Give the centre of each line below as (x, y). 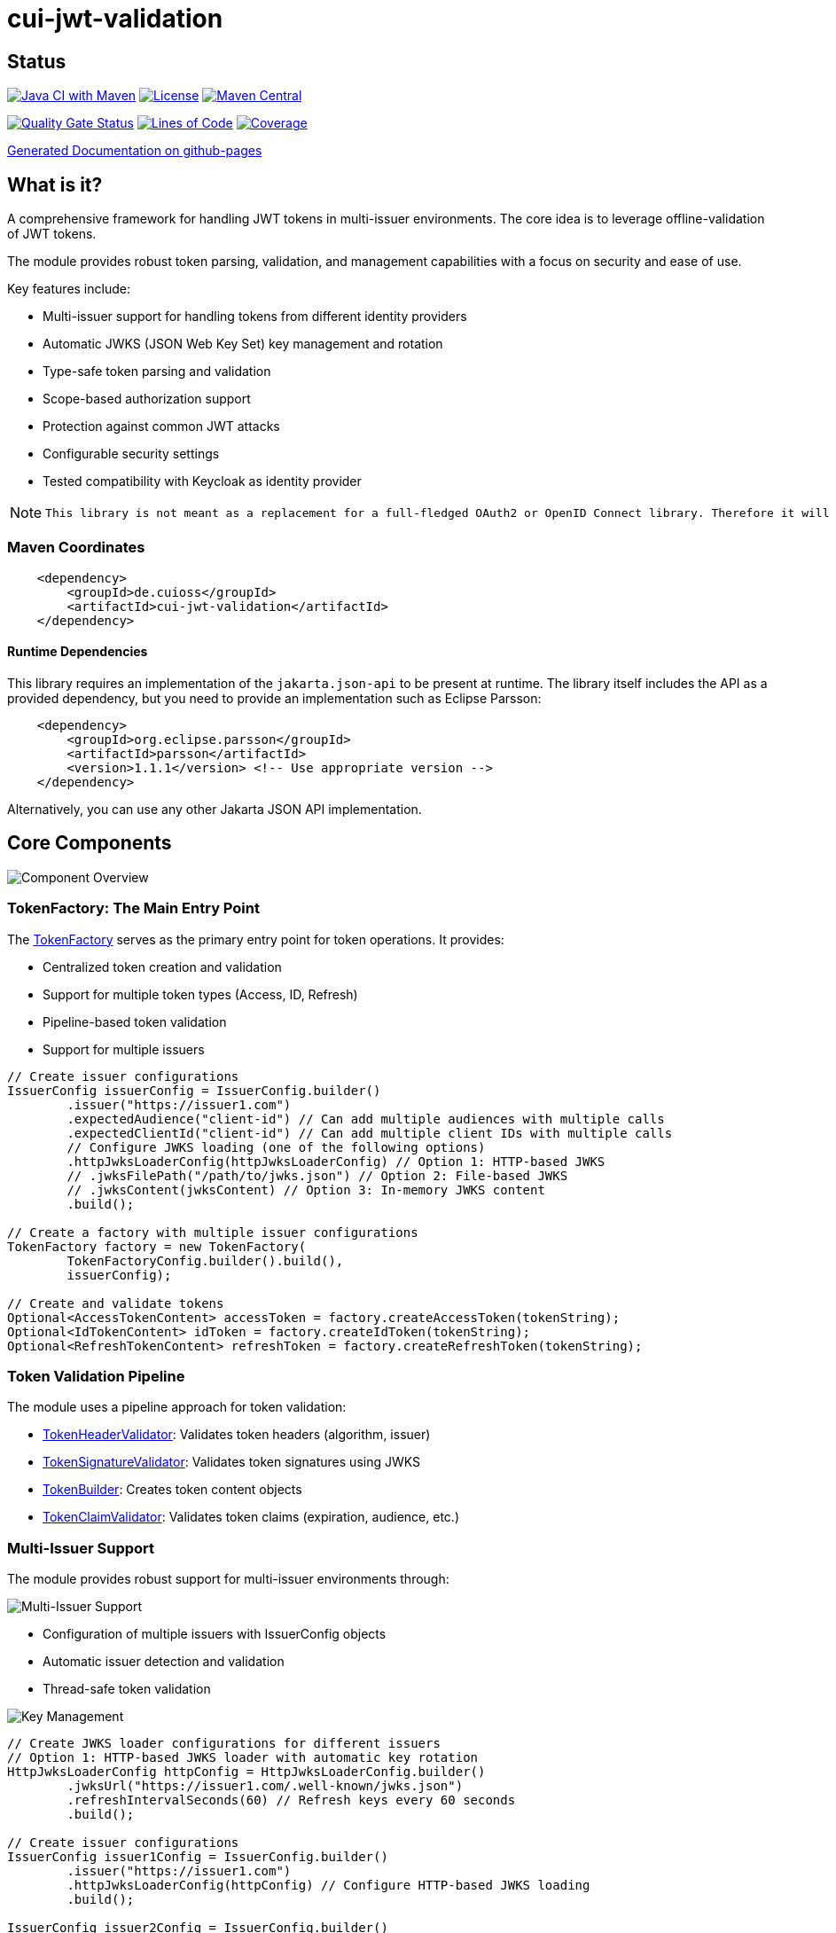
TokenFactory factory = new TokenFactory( (157, 1246)
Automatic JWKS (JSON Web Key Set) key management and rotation (243, 344)
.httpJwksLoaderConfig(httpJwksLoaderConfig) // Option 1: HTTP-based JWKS (336, 1161)
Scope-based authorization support (147, 399)
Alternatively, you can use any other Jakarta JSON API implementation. (215, 809)
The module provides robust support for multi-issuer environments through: (228, 1579)
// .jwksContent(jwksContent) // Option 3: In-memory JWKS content (306, 1190)
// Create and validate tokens (116, 1303)
